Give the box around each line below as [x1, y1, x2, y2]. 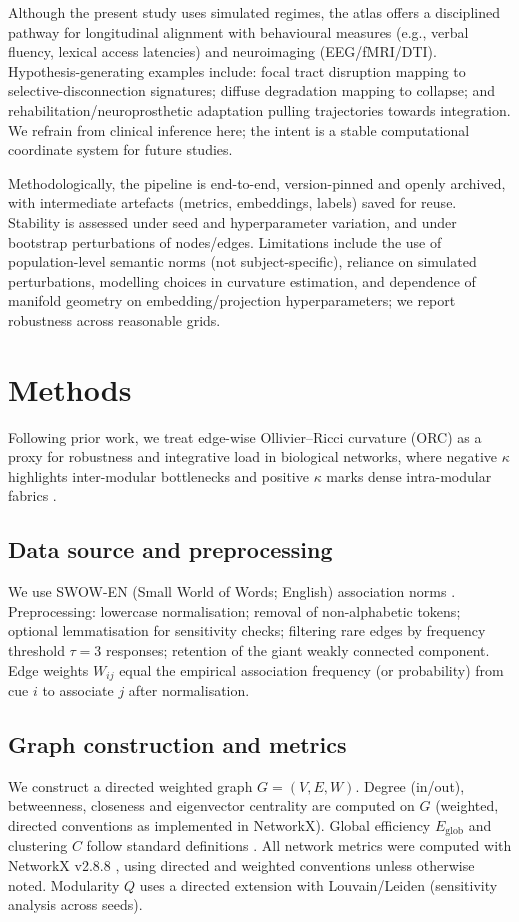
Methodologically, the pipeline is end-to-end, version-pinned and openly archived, [8, 172, 506, 193]
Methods [8, 368, 132, 409]
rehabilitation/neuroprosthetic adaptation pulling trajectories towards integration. [8, 99, 511, 120]
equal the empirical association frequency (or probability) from [119, 659, 504, 680]
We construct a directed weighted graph [8, 775, 253, 796]
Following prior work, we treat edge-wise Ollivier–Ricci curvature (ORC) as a [8, 426, 482, 447]
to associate [42, 680, 114, 701]
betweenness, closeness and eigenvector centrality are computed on [8, 795, 415, 816]
